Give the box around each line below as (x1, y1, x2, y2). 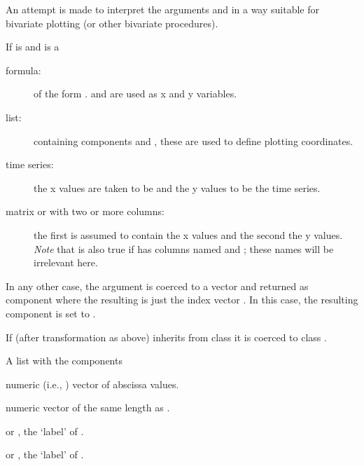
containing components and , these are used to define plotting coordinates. (34, 133, 353, 148)
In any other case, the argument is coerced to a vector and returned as (6, 278, 309, 293)
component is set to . (6, 306, 96, 320)
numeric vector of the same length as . (6, 400, 170, 415)
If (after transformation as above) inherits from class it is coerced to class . (6, 329, 327, 344)
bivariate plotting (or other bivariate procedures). (6, 15, 218, 30)
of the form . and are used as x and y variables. (34, 86, 237, 101)
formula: (6, 62, 41, 77)
